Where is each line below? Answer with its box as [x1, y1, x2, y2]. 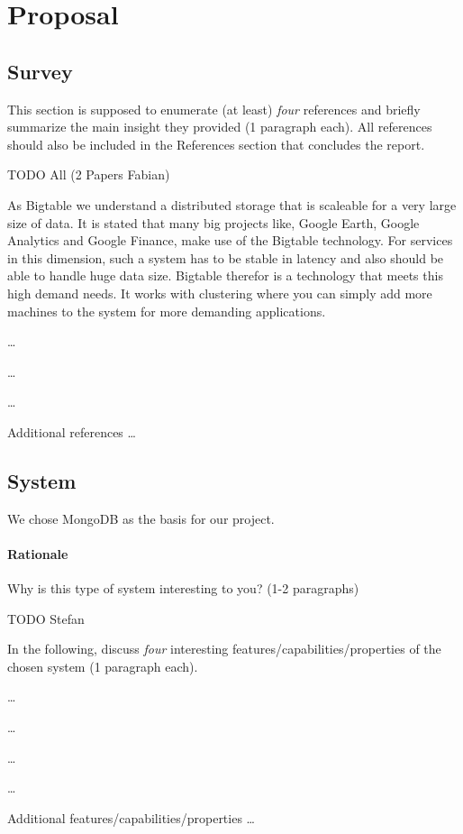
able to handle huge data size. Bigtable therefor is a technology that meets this [7, 266, 443, 285]
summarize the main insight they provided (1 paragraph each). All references [7, 117, 432, 136]
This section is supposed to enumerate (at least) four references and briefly [7, 99, 421, 118]
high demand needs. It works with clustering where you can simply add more [7, 283, 432, 302]
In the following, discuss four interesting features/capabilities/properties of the [7, 639, 441, 658]
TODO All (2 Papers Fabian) [7, 165, 170, 184]
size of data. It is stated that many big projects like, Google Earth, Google [7, 213, 420, 232]
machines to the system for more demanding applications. [7, 301, 326, 320]
